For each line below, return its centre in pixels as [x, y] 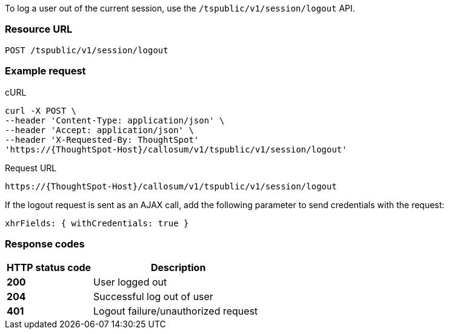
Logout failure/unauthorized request [176, 311]
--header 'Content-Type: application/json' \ [115, 120]
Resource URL [39, 29]
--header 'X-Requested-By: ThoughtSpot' [102, 139]
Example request [45, 71]
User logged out [130, 282]
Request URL [31, 168]
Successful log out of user [153, 297]
